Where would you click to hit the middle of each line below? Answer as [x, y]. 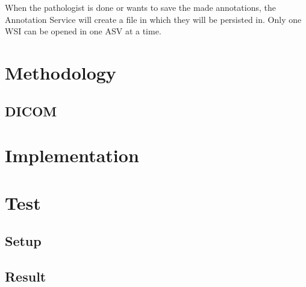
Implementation [72, 155]
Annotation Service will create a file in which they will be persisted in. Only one [153, 19]
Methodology [61, 72]
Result [26, 276]
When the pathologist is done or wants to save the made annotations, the [140, 7]
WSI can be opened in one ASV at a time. [83, 31]
